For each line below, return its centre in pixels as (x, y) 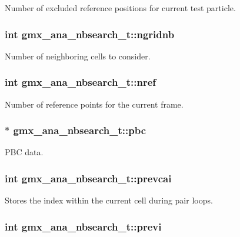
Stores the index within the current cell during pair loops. (109, 200)
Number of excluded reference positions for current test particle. (120, 8)
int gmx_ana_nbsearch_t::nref (81, 82)
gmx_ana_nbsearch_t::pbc (80, 130)
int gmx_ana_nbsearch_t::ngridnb (90, 34)
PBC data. (24, 152)
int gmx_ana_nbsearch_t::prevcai (88, 178)
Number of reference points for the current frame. (94, 104)
